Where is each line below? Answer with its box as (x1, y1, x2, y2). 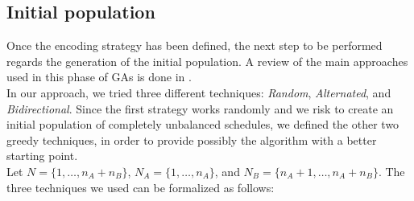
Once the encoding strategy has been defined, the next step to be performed (6, 37, 383, 54)
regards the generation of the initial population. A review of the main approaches (6, 52, 408, 69)
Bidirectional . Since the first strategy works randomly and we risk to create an (6, 100, 394, 117)
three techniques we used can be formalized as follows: (6, 178, 275, 195)
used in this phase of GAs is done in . (6, 68, 192, 85)
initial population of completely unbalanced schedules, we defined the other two (6, 116, 400, 133)
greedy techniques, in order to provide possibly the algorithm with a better (6, 131, 377, 148)
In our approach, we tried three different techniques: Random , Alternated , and (6, 84, 391, 100)
